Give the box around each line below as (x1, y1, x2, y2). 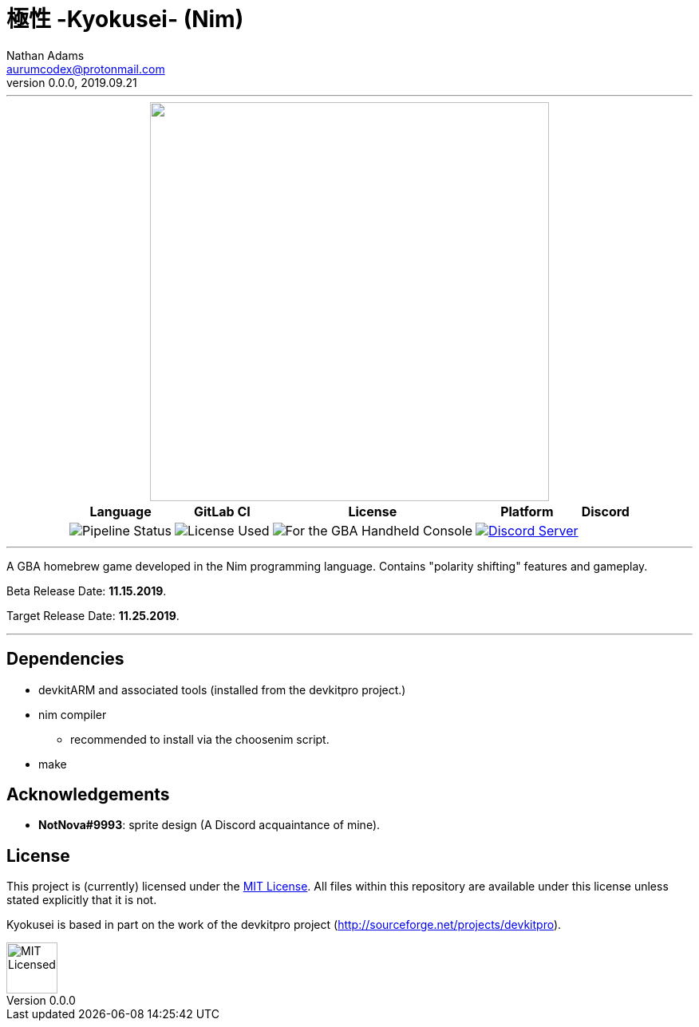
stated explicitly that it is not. (6, 893, 157, 907)
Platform (500, 503, 554, 519)
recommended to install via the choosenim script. (70, 732, 330, 746)
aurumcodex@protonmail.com (6, 61, 165, 76)
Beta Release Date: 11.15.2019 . (6, 583, 167, 598)
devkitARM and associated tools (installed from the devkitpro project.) (38, 682, 406, 697)
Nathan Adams (6, 48, 85, 62)
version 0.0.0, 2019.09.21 (6, 75, 137, 89)
